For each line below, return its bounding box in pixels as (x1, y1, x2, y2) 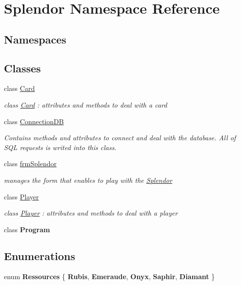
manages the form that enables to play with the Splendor (4, 175, 172, 185)
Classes (4, 60, 41, 75)
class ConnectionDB (4, 116, 64, 126)
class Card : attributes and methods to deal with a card (4, 99, 167, 110)
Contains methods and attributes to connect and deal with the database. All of (4, 132, 236, 143)
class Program (4, 224, 50, 234)
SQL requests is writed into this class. (4, 142, 117, 152)
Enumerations (4, 248, 76, 263)
